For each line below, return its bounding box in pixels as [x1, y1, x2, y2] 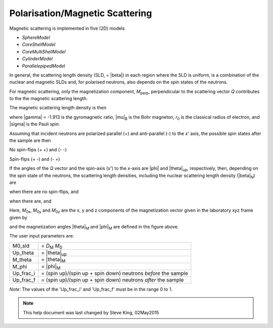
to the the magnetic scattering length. [9, 96, 88, 102]
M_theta [12, 256, 32, 263]
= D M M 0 [41, 242, 63, 250]
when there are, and [9, 198, 52, 204]
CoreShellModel [22, 41, 56, 48]
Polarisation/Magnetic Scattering [9, 8, 152, 19]
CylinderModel [22, 56, 53, 62]
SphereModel [22, 34, 51, 40]
